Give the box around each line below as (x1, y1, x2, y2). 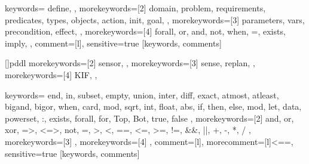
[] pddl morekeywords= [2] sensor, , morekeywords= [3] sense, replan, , (5, 57, 255, 69)
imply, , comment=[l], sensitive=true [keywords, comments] (5, 36, 222, 49)
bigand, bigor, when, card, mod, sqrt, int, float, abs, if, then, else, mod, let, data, (5, 100, 302, 113)
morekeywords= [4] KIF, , (5, 68, 97, 81)
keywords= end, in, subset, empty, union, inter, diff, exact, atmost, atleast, (5, 88, 279, 101)
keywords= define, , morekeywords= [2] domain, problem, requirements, (5, 2, 266, 14)
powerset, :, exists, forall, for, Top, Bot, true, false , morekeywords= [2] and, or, (5, 112, 294, 124)
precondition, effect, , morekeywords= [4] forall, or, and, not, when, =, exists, (5, 25, 286, 38)
